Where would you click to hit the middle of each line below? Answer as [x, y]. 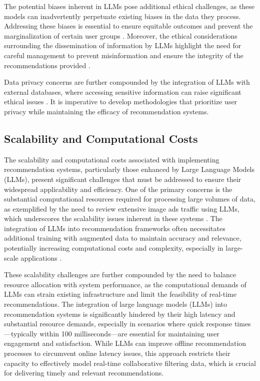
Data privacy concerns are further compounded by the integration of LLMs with [127, 82]
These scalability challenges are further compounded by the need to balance [120, 274]
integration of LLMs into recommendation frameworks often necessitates [115, 228]
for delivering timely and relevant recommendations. [84, 373]
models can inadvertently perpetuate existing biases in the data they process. [122, 16]
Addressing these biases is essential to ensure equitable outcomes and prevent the [128, 26]
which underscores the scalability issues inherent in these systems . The [113, 218]
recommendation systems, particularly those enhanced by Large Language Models [129, 169]
